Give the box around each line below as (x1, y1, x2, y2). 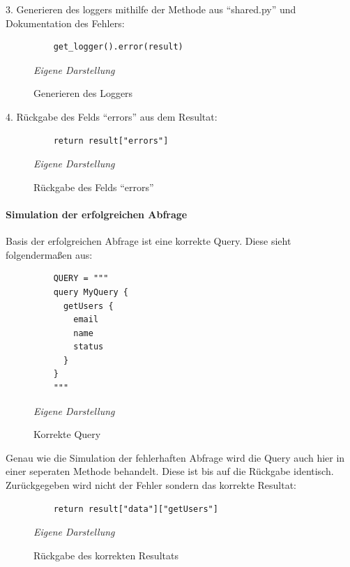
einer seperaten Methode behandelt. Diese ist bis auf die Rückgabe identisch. (6, 464, 334, 478)
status (73, 342, 104, 352)
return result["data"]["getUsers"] (53, 504, 218, 514)
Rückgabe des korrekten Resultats (33, 547, 178, 562)
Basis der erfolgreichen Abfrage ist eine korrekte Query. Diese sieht (6, 234, 291, 248)
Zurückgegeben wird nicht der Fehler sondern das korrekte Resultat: (6, 478, 297, 492)
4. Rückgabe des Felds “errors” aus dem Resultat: (6, 109, 218, 123)
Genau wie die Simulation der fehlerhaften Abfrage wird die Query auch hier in (6, 450, 345, 464)
